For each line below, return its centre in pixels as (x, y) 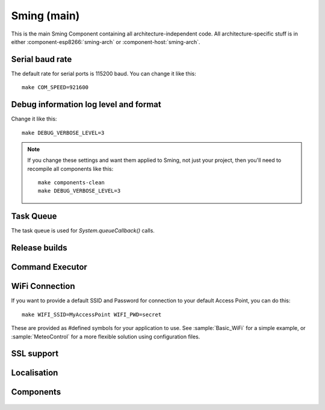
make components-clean (72, 183)
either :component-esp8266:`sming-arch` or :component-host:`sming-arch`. (106, 42)
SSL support (35, 354)
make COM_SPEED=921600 (55, 88)
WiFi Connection (43, 286)
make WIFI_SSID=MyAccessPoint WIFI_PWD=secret (92, 314)
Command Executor (49, 267)
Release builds (39, 248)
